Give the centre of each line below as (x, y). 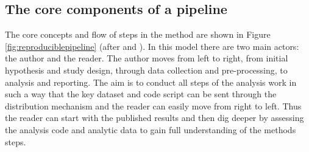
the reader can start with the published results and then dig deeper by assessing (154, 118)
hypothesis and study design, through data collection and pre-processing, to (146, 70)
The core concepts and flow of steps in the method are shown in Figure (138, 34)
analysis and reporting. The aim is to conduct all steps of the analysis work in (151, 82)
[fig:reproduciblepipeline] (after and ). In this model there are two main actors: (152, 46)
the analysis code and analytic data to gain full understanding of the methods (151, 129)
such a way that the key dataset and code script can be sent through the (141, 94)
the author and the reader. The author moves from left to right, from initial (147, 58)
